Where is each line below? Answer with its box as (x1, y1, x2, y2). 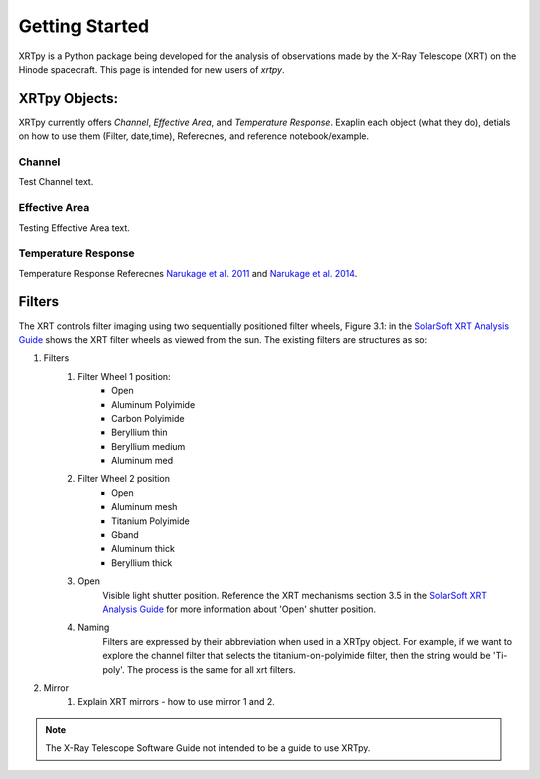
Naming (77, 621, 110, 634)
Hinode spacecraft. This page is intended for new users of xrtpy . (18, 63, 285, 75)
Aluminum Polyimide (111, 398, 196, 410)
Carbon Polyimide (111, 412, 185, 424)
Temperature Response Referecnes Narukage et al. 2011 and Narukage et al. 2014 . (18, 267, 358, 279)
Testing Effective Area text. (18, 221, 130, 234)
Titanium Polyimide (111, 515, 190, 527)
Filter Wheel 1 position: (77, 370, 171, 382)
